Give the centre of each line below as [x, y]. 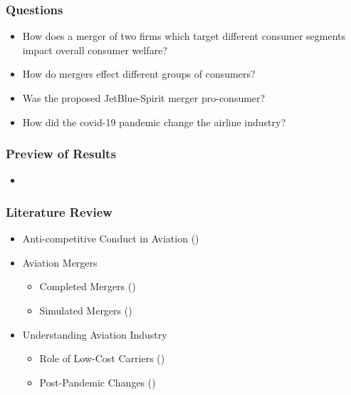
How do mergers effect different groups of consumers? [139, 74]
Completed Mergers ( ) [88, 286]
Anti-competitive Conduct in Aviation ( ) [111, 238]
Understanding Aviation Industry [95, 334]
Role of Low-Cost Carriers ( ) [102, 358]
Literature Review [59, 211]
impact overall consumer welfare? [95, 50]
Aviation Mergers [60, 262]
